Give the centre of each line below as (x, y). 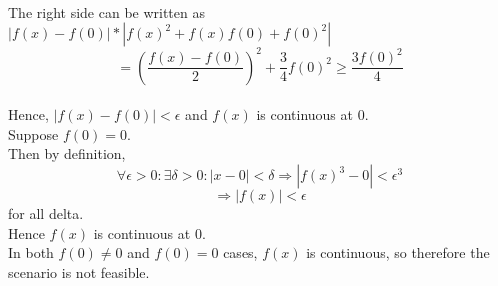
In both (31, 252)
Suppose (33, 133)
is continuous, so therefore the (398, 252)
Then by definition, (67, 153)
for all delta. (46, 213)
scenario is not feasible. (79, 271)
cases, (240, 252)
